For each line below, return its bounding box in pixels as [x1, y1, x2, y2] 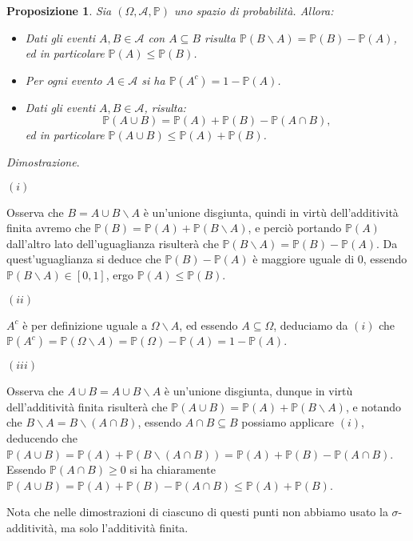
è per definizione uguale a [22, 316, 148, 333]
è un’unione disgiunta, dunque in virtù [164, 383, 353, 399]
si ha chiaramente [129, 461, 216, 478]
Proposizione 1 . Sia [6, 2, 112, 18]
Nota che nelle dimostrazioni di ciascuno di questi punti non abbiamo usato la [6, 503, 388, 520]
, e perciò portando [248, 219, 342, 236]
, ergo [105, 266, 133, 283]
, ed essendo [179, 316, 238, 333]
